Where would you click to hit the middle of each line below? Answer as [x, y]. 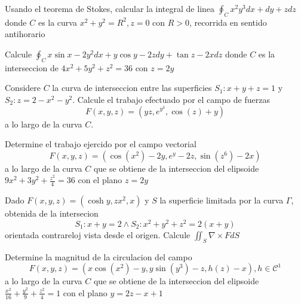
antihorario [25, 34]
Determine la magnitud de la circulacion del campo [99, 256]
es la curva [57, 22]
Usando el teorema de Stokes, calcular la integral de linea [110, 8]
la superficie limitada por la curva [222, 200]
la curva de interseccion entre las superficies [132, 88]
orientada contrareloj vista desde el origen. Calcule [98, 234]
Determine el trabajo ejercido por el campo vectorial [101, 144]
